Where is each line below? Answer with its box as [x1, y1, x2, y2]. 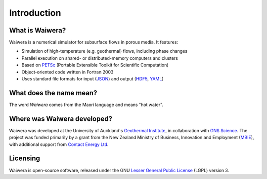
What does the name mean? [9, 89, 97, 97]
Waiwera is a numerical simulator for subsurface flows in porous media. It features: [9, 39, 178, 45]
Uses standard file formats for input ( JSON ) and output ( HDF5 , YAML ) [21, 76, 164, 82]
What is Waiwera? [9, 26, 66, 35]
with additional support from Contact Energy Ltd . [9, 141, 109, 147]
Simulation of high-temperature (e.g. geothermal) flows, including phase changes [21, 48, 188, 54]
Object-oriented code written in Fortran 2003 [21, 69, 114, 75]
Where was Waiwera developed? [9, 114, 112, 123]
